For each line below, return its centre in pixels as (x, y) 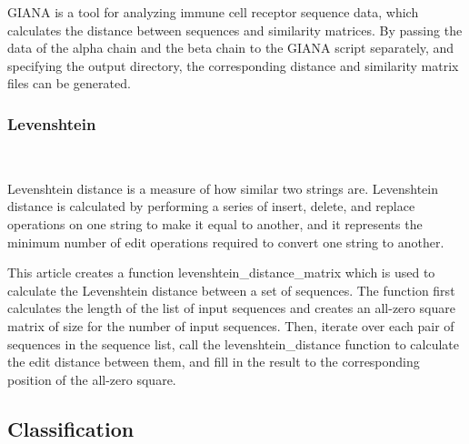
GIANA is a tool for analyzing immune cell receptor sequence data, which (213, 12)
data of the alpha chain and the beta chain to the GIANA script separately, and (231, 48)
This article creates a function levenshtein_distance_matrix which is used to (221, 272)
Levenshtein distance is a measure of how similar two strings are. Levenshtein (223, 188)
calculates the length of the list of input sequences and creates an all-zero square (231, 308)
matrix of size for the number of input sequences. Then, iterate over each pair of (231, 325)
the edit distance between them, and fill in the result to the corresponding (214, 362)
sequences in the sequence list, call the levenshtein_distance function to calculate (234, 343)
